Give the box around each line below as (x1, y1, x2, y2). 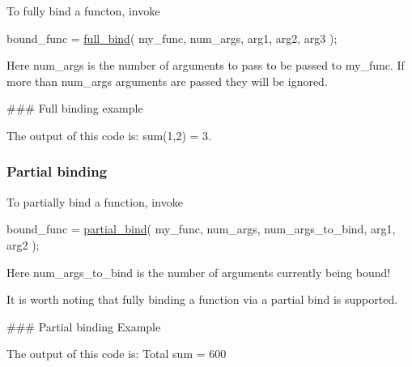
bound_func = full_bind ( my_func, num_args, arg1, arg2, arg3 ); (6, 29, 338, 46)
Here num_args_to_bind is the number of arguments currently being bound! (6, 263, 391, 280)
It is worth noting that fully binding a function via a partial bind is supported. (6, 291, 398, 308)
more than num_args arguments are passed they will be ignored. (6, 72, 328, 89)
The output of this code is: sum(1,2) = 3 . (6, 126, 212, 143)
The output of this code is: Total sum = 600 (6, 345, 227, 362)
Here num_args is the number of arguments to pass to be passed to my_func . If (6, 57, 405, 74)
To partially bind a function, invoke (6, 193, 183, 210)
